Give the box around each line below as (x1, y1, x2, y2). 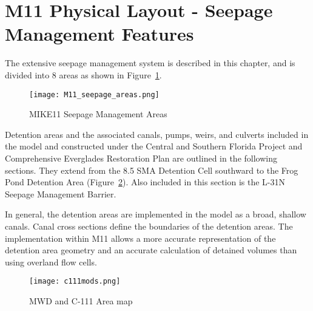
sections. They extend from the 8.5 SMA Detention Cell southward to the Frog (5, 163, 298, 176)
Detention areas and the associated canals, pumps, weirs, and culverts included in (5, 128, 309, 140)
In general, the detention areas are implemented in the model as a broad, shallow (5, 208, 306, 220)
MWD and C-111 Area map (29, 294, 133, 307)
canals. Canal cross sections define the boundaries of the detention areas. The (5, 219, 293, 232)
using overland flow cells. (5, 255, 97, 268)
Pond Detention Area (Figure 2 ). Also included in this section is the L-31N (5, 176, 286, 188)
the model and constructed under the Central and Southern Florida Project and (5, 140, 303, 152)
